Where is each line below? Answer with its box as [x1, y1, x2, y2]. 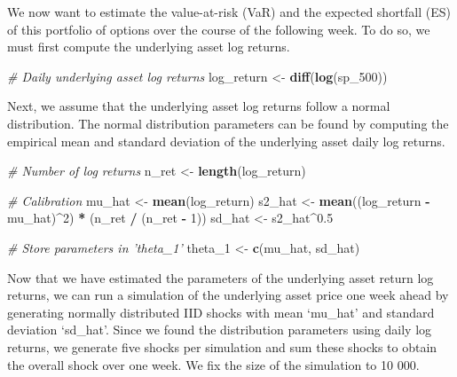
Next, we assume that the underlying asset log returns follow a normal [7, 97, 390, 115]
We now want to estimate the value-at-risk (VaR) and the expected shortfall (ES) [7, 3, 452, 20]
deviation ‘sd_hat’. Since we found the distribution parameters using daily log [7, 320, 432, 339]
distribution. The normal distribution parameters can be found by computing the [7, 114, 449, 132]
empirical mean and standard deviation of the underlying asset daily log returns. [7, 131, 445, 150]
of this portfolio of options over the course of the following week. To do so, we [7, 20, 430, 38]
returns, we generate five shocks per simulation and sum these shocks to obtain [7, 337, 437, 356]
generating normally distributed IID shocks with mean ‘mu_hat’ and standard [7, 302, 435, 321]
